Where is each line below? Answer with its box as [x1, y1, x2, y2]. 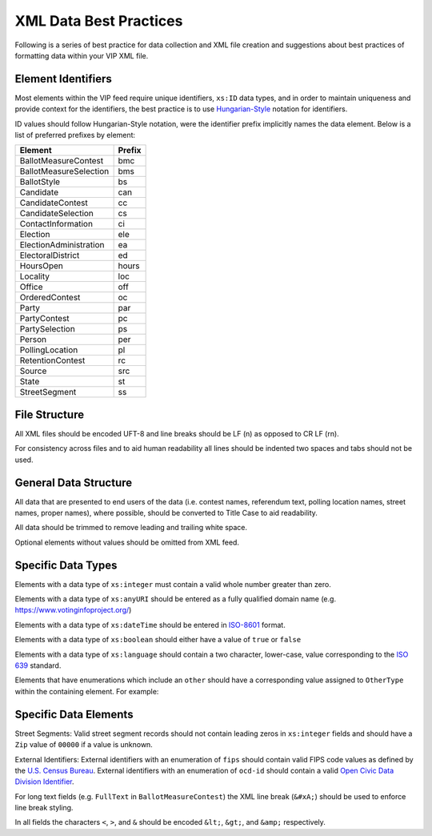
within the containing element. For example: [14, 686, 159, 696]
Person [19, 334, 47, 345]
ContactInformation [19, 219, 94, 230]
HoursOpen [19, 260, 63, 271]
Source [19, 365, 47, 376]
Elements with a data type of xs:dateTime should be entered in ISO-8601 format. [14, 620, 286, 629]
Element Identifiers [14, 72, 112, 86]
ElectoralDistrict [19, 250, 80, 261]
